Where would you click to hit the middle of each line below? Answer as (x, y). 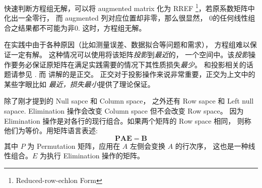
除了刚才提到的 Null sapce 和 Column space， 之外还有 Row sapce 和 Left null (129, 101)
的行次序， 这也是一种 (212, 146)
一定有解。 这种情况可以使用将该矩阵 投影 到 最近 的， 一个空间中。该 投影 (130, 55)
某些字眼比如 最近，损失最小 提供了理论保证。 (79, 84)
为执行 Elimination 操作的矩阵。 (92, 156)
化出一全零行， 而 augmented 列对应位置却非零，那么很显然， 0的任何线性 (126, 18)
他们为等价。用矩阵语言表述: (51, 130)
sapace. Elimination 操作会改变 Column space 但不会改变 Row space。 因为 (124, 111)
